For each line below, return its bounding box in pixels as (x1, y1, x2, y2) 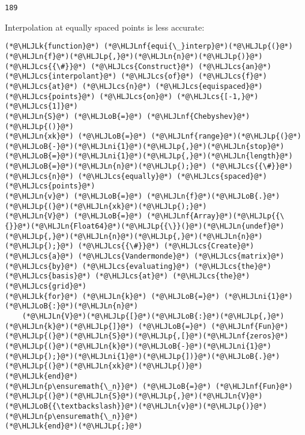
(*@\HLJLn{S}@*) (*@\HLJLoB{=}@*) (5, 112, 143, 121)
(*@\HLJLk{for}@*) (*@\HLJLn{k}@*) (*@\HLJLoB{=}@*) (5, 292, 220, 301)
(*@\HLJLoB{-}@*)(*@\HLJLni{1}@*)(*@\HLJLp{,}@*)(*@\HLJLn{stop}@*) (5, 142, 285, 151)
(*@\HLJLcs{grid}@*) (5, 282, 87, 290)
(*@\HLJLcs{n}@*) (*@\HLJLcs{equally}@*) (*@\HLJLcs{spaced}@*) (5, 172, 267, 181)
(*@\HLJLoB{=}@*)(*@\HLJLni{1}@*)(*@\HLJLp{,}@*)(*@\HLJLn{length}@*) (5, 152, 293, 161)
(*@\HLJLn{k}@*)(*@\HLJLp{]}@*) (5, 322, 134, 331)
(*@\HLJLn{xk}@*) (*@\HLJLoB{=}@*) (5, 132, 147, 141)
